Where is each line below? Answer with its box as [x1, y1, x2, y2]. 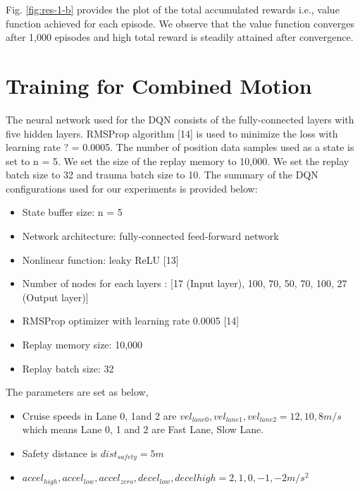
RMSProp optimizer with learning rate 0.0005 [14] [22, 313, 240, 328]
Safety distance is [22, 446, 98, 460]
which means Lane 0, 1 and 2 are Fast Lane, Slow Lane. [22, 422, 264, 437]
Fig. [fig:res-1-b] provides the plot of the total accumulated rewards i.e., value [6, 2, 340, 16]
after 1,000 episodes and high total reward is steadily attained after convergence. [6, 30, 354, 44]
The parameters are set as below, [6, 384, 149, 399]
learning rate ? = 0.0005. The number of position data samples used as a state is [6, 140, 354, 154]
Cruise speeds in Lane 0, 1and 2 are [22, 408, 177, 423]
